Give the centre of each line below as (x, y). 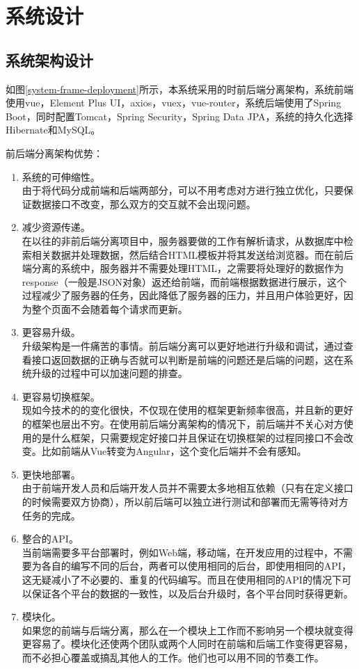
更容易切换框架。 (61, 396)
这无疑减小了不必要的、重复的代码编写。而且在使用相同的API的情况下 (182, 579)
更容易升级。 (51, 332)
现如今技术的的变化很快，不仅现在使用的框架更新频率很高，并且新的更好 (188, 410)
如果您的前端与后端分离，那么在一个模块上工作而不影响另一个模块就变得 (188, 630)
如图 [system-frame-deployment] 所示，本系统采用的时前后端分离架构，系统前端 (179, 89)
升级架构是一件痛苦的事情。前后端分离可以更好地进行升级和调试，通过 (183, 346)
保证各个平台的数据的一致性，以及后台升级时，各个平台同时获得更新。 (192, 593)
